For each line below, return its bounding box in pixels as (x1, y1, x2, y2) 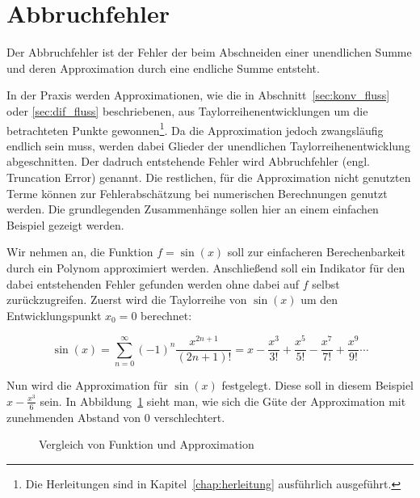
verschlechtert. (153, 408, 225, 425)
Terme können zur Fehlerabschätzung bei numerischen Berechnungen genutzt (6, 184, 388, 201)
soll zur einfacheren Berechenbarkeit (227, 243, 405, 260)
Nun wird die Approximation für (6, 377, 168, 394)
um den (300, 291, 338, 308)
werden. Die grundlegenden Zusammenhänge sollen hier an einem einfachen (6, 200, 379, 217)
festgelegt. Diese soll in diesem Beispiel (221, 377, 414, 394)
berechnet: (141, 306, 192, 323)
